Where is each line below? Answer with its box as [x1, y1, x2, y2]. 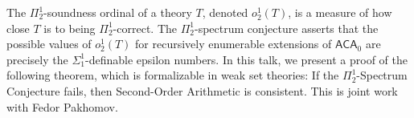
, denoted [202, 4, 248, 20]
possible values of [6, 35, 92, 52]
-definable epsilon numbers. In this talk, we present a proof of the [85, 51, 408, 67]
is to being [43, 19, 96, 36]
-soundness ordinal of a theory [43, 4, 192, 20]
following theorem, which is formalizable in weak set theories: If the [6, 67, 339, 83]
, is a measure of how [288, 4, 392, 20]
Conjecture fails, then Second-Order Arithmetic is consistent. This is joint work [6, 82, 398, 99]
